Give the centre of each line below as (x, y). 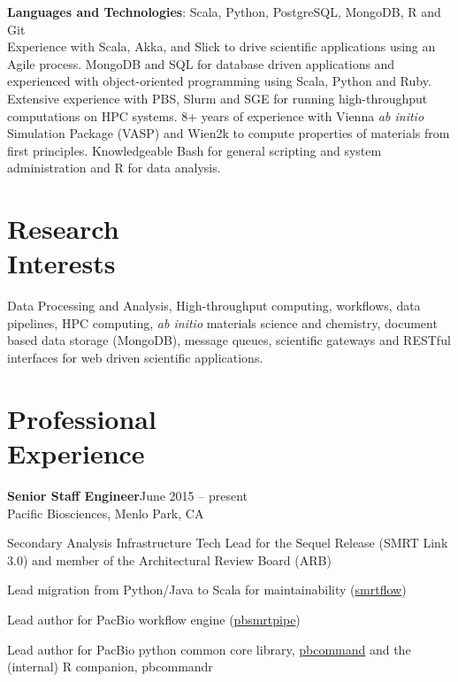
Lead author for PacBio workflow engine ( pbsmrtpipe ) (154, 619)
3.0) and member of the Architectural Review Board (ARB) (169, 559)
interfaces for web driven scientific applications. (135, 358)
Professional (82, 418)
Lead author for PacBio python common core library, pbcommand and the (209, 649)
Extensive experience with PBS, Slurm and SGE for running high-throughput (218, 98)
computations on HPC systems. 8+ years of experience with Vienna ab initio (216, 115)
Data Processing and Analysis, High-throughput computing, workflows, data (214, 306)
